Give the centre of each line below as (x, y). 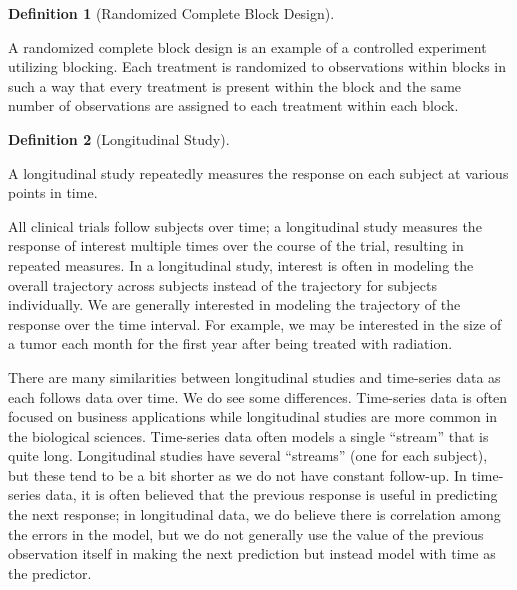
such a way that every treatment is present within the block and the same (235, 85)
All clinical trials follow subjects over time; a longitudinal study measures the (245, 225)
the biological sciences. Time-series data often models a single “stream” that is (248, 435)
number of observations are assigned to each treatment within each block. (233, 105)
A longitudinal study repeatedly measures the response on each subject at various (258, 172)
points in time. (53, 192)
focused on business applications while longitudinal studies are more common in (253, 416)
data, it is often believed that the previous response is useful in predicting (271, 494)
